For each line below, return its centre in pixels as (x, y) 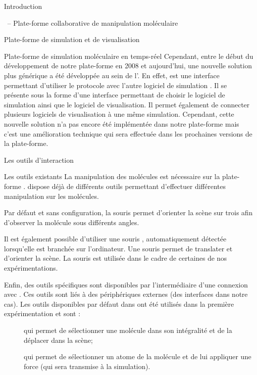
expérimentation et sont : (42, 313)
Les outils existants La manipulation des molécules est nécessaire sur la (112, 176)
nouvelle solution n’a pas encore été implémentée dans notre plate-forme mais (122, 123)
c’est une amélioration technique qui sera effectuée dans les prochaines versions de (128, 133)
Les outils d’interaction (39, 160)
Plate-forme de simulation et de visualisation (72, 39)
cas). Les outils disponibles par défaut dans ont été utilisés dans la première (119, 304)
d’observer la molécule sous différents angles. (72, 222)
